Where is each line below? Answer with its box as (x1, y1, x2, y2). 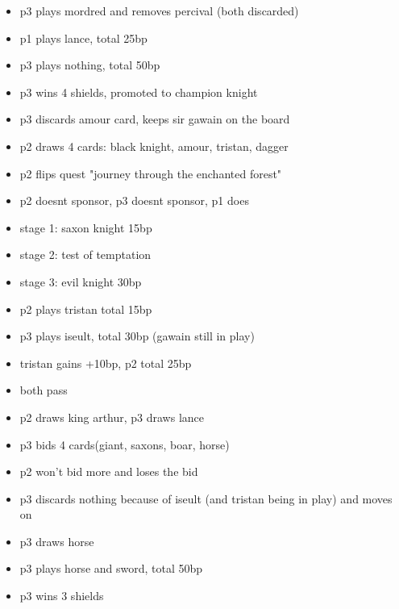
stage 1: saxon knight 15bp (19, 219, 152, 236)
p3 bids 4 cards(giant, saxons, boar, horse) (19, 436, 230, 453)
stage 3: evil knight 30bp (19, 273, 142, 290)
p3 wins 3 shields (19, 587, 104, 604)
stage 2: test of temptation (19, 246, 152, 263)
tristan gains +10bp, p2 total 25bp (19, 354, 192, 371)
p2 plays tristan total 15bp (19, 300, 152, 317)
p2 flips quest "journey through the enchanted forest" (19, 165, 282, 181)
